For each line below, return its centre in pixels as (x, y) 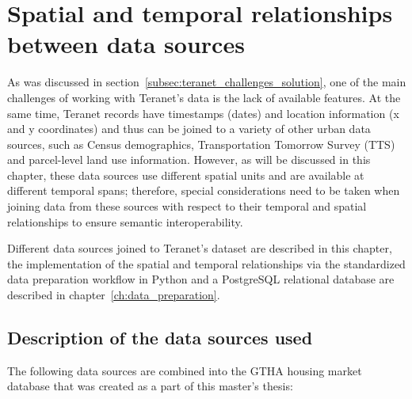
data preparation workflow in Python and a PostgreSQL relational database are (201, 279)
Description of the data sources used (160, 338)
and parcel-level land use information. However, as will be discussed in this (189, 160)
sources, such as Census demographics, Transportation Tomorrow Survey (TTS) (201, 144)
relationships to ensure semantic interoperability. (125, 221)
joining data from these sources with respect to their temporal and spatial (187, 206)
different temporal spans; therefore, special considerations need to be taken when (204, 190)
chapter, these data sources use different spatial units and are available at (186, 175)
